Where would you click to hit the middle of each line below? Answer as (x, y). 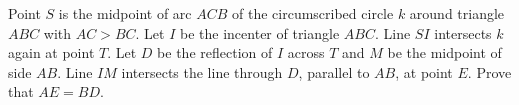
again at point (51, 52)
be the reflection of (215, 52)
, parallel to (334, 71)
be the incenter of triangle (260, 32)
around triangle (457, 13)
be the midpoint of (444, 52)
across (306, 52)
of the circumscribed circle (313, 13)
